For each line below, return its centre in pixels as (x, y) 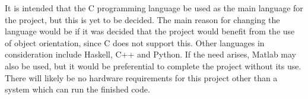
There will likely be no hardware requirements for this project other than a (141, 77)
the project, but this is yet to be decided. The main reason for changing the (142, 19)
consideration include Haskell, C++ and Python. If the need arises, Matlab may (150, 54)
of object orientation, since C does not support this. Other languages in (135, 42)
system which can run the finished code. (77, 89)
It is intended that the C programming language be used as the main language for (154, 8)
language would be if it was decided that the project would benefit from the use (150, 31)
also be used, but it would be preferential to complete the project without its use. (153, 66)
